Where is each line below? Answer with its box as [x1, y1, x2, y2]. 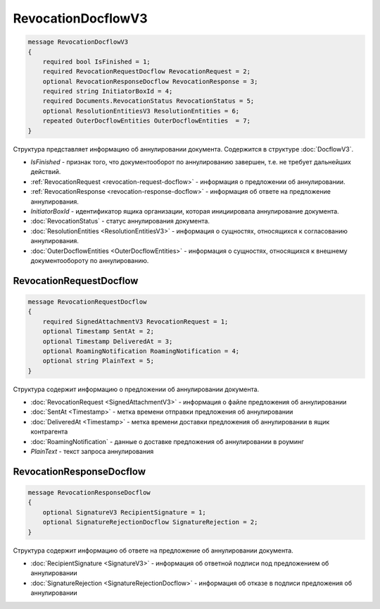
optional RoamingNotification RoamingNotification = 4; [42, 347, 240, 355]
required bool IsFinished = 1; [42, 57, 151, 66]
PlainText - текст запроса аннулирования [30, 448, 154, 455]
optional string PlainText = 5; [42, 357, 155, 365]
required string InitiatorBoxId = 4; [42, 87, 173, 95]
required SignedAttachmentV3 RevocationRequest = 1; [42, 317, 229, 326]
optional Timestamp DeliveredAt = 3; [42, 337, 173, 345]
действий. [30, 168, 61, 176]
